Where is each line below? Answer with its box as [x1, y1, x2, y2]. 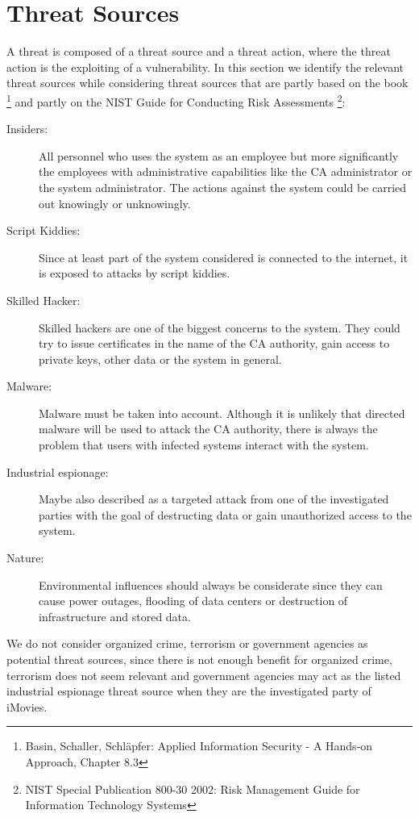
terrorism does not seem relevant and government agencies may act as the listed [6, 666, 401, 683]
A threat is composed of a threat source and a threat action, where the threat [6, 43, 391, 60]
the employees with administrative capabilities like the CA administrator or [39, 163, 413, 180]
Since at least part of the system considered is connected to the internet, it [39, 248, 409, 265]
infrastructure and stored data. [39, 607, 191, 624]
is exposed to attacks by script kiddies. [39, 265, 230, 282]
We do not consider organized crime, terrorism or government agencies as [6, 635, 368, 652]
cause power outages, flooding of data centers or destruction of [39, 592, 348, 609]
